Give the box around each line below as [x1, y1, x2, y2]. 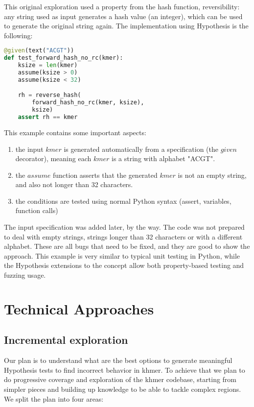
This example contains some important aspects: [4, 127, 146, 137]
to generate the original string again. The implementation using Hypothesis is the [4, 21, 249, 31]
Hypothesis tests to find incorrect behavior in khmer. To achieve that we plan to [4, 364, 245, 375]
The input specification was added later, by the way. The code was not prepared [4, 222, 245, 232]
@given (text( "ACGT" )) [4, 47, 74, 54]
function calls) [15, 205, 58, 215]
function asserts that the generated [52, 169, 158, 180]
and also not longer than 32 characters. [15, 179, 133, 190]
